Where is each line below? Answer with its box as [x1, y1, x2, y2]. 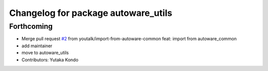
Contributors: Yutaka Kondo [21, 57, 79, 63]
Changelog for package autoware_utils [9, 7, 172, 18]
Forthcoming [9, 22, 53, 31]
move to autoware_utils [21, 50, 69, 56]
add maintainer [21, 43, 53, 49]
